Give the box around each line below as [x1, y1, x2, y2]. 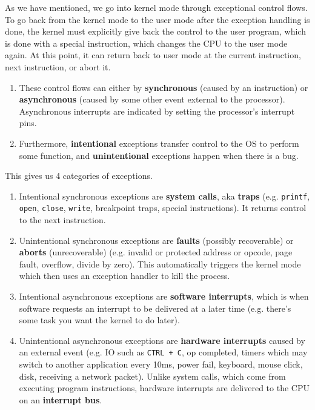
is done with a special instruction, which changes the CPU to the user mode [5, 36, 288, 49]
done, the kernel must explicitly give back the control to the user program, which [5, 25, 306, 38]
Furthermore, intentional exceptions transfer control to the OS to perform [19, 136, 299, 149]
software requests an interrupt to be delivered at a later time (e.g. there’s [19, 301, 291, 314]
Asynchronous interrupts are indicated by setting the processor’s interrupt [19, 104, 295, 117]
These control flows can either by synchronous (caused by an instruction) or [19, 81, 308, 93]
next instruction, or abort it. [5, 60, 111, 73]
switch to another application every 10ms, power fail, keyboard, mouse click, [19, 358, 303, 371]
